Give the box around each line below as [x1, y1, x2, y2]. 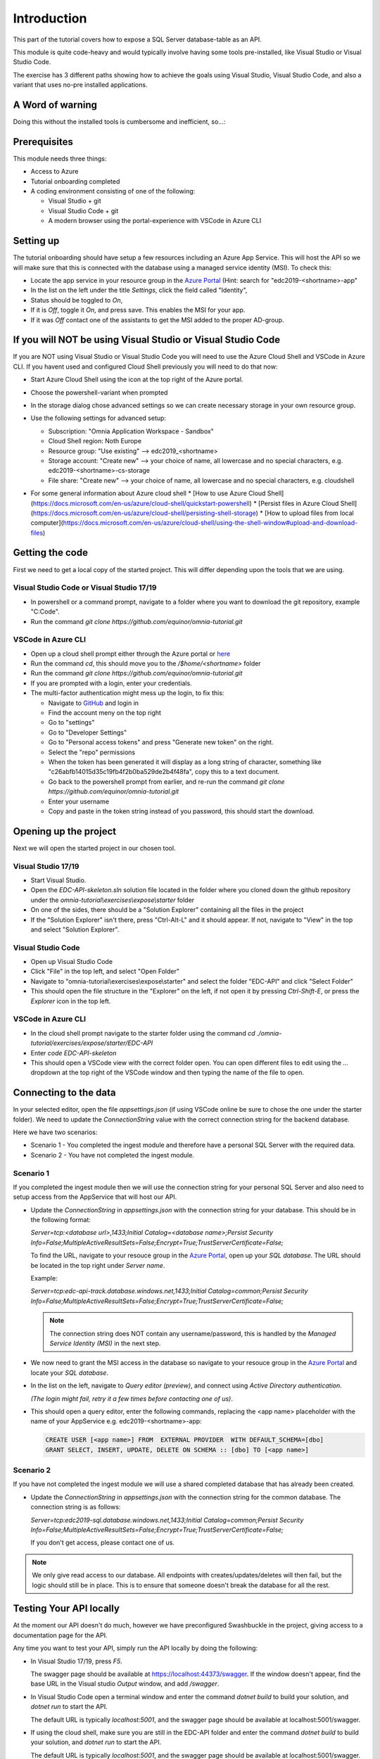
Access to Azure [30, 167, 79, 176]
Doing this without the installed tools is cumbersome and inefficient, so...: [13, 118, 226, 126]
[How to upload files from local [264, 509, 355, 517]
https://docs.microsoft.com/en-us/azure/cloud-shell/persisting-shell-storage [32, 509, 256, 517]
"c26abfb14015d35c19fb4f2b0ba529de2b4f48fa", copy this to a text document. [48, 768, 280, 776]
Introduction [13, 11, 87, 26]
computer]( [30, 519, 63, 527]
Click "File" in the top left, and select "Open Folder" [30, 967, 179, 976]
